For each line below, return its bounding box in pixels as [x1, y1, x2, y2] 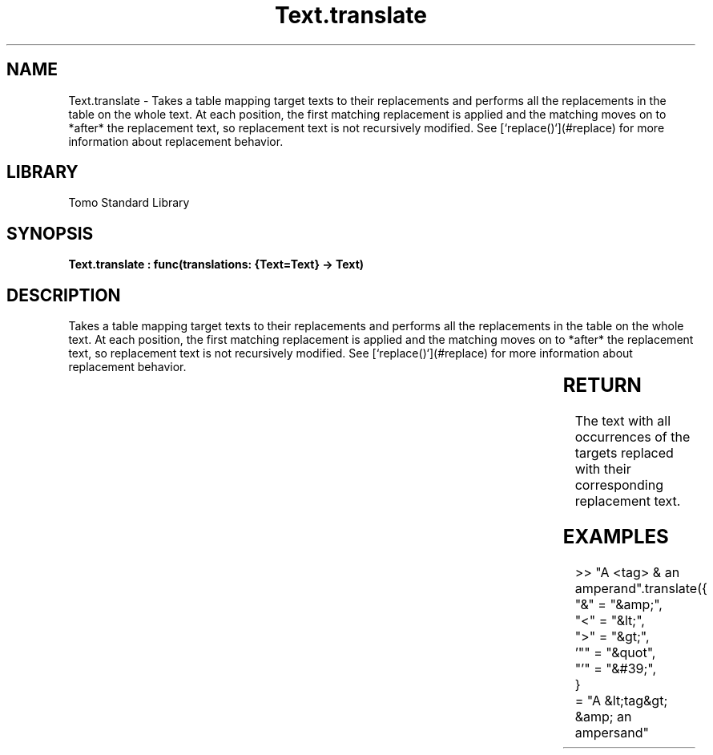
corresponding [574, 477, 663, 494]
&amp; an [574, 708, 632, 725]
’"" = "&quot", [574, 644, 656, 660]
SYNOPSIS [6, 223, 94, 244]
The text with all [574, 413, 671, 430]
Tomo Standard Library [68, 196, 190, 210]
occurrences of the [574, 429, 691, 446]
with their [574, 461, 631, 478]
